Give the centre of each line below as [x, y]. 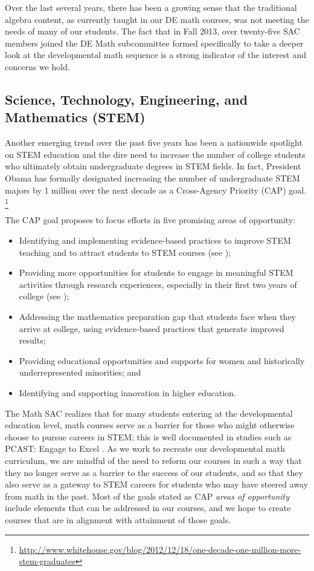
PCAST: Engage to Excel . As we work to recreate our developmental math [145, 449]
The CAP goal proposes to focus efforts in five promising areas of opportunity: [150, 220]
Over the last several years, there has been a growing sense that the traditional [151, 7]
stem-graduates [47, 561]
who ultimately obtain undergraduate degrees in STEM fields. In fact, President [153, 166]
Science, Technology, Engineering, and [127, 99]
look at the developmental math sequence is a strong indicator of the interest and [155, 55]
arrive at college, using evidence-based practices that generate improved [152, 328]
